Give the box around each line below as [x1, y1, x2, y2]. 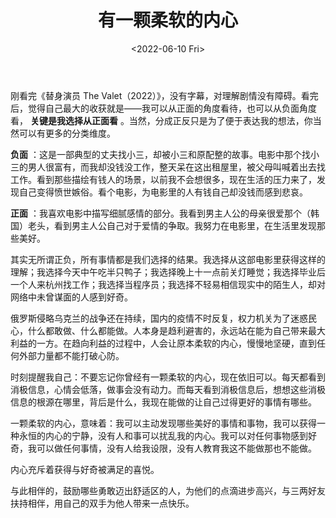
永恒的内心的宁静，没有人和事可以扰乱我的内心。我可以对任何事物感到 [18, 429, 308, 441]
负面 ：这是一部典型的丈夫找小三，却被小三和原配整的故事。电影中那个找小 [10, 148, 320, 160]
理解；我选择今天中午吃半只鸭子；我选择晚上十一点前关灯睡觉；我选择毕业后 [10, 266, 326, 278]
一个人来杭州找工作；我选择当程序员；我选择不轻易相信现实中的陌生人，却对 [10, 278, 326, 290]
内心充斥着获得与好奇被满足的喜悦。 [10, 463, 160, 475]
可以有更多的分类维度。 [18, 127, 116, 139]
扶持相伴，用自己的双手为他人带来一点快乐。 [10, 497, 195, 509]
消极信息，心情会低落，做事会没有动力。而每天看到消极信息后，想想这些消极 [10, 383, 326, 395]
